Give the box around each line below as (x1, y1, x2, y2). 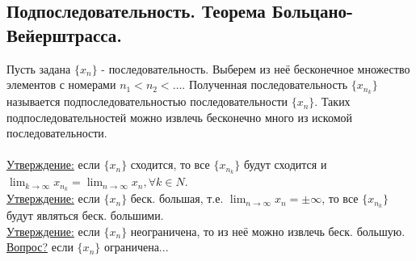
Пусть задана (6, 60, 71, 77)
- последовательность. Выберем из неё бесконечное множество (101, 60, 410, 77)
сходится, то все (130, 156, 210, 173)
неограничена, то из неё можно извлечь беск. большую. (130, 222, 405, 239)
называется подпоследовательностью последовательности (6, 93, 288, 110)
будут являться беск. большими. (6, 207, 164, 223)
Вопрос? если (6, 238, 74, 255)
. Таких (314, 93, 351, 110)
